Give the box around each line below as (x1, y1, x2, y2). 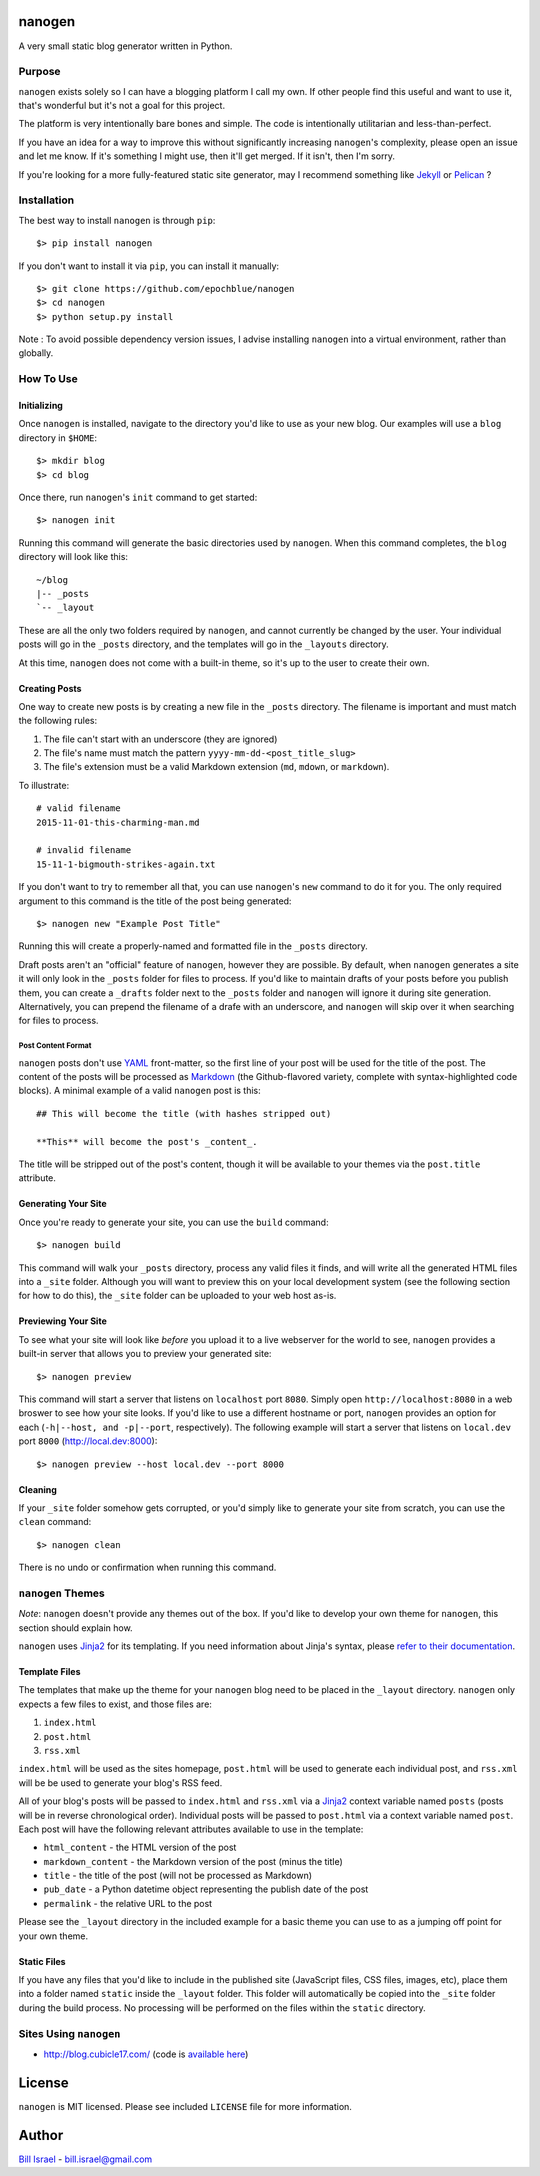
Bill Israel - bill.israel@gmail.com (18, 2153, 153, 2165)
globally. (18, 347, 54, 359)
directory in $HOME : (18, 431, 98, 444)
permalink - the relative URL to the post (43, 1897, 213, 1909)
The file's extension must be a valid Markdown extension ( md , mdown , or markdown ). (43, 761, 390, 773)
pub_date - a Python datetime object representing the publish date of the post (43, 1883, 369, 1895)
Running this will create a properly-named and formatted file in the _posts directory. (18, 940, 369, 952)
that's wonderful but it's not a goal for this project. (18, 100, 225, 112)
